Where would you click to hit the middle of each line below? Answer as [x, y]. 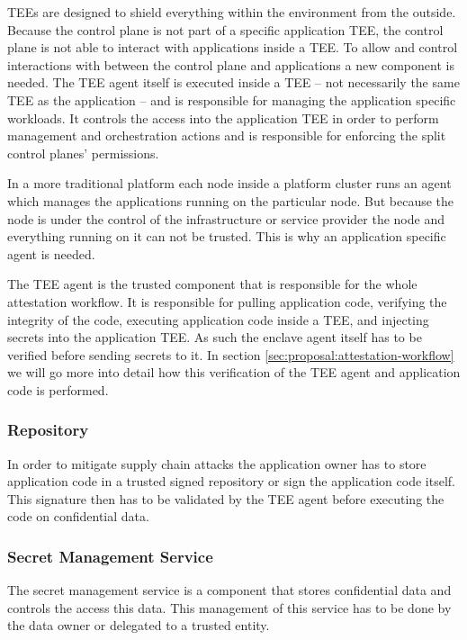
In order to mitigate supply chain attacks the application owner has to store [217, 463]
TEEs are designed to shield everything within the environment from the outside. [232, 12]
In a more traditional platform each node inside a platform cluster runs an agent [229, 183]
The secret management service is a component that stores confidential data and [229, 590]
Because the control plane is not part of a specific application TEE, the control [225, 29]
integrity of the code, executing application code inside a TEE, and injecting [218, 319]
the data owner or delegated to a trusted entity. [139, 625]
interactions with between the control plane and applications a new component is [231, 64]
